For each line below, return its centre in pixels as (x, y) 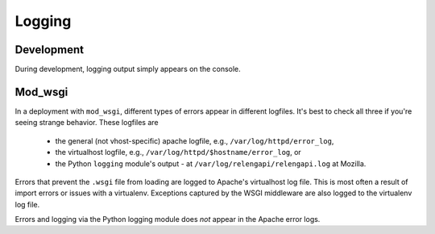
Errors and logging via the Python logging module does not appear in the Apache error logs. (168, 219)
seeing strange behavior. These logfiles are (87, 123)
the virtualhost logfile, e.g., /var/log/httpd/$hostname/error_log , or (178, 153)
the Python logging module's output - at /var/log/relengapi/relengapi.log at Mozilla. (211, 163)
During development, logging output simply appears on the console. (128, 69)
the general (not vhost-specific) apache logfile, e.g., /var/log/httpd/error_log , (195, 140)
